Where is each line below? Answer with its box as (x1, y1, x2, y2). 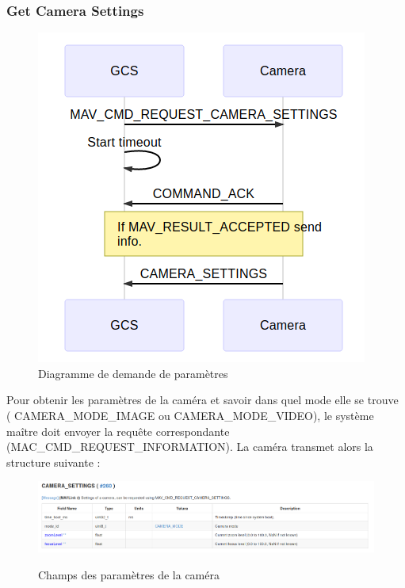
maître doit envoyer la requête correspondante (6, 422, 230, 439)
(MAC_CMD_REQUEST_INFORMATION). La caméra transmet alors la (6, 438, 373, 455)
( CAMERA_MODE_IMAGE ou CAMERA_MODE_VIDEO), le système (6, 407, 374, 423)
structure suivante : (6, 453, 101, 470)
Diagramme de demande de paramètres (38, 365, 228, 381)
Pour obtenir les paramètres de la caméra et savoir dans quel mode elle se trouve (6, 391, 399, 408)
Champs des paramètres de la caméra (38, 566, 220, 582)
